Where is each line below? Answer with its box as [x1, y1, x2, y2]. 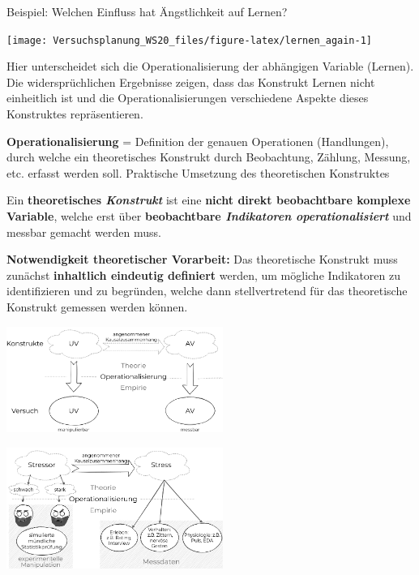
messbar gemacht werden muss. [6, 223, 161, 240]
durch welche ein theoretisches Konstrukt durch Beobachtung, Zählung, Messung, [6, 148, 411, 165]
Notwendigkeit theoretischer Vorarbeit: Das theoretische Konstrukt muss [6, 251, 398, 268]
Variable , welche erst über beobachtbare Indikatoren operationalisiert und [6, 208, 412, 224]
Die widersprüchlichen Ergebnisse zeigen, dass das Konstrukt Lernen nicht [6, 73, 375, 90]
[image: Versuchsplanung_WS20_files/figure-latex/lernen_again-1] [6, 34, 373, 46]
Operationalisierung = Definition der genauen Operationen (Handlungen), [6, 132, 389, 149]
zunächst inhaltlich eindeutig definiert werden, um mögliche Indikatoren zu [6, 266, 401, 283]
